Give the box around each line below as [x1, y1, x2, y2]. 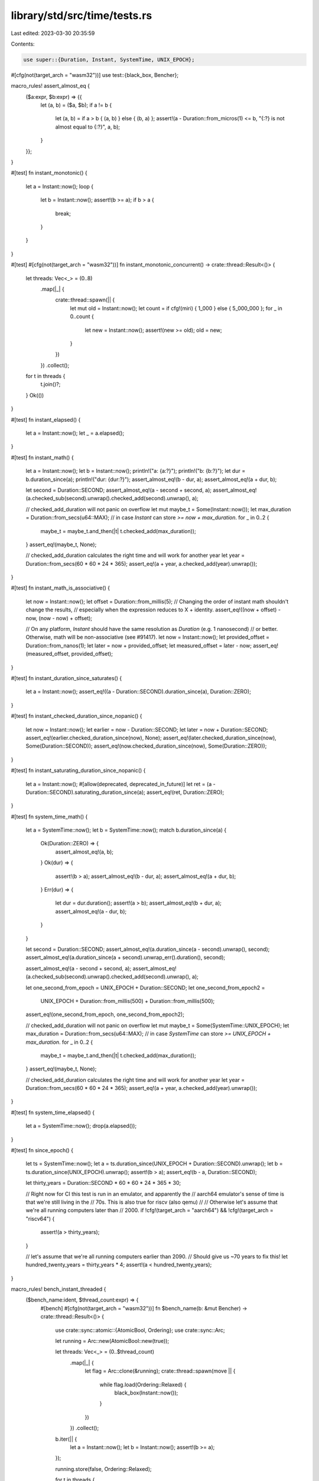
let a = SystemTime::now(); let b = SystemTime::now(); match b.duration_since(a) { [25, 826, 227, 834]
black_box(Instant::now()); [114, 1389, 178, 1396]
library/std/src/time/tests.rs [11, 9, 152, 22]
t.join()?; [40, 381, 61, 388]
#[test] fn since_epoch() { [11, 1147, 74, 1154]
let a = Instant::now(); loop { [25, 182, 94, 190]
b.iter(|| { [55, 1435, 77, 1442]
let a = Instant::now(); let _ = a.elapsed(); [25, 429, 125, 437]
